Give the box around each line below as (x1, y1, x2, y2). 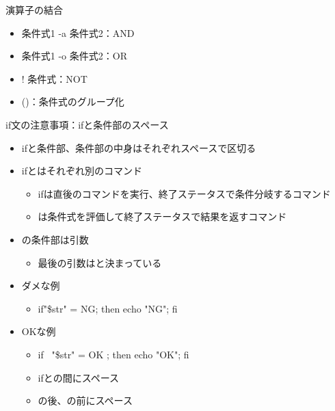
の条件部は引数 (21, 232, 89, 246)
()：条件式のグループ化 (21, 94, 124, 109)
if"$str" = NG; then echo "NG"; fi (38, 301, 178, 315)
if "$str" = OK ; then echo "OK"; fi (38, 347, 189, 361)
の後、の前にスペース (38, 393, 133, 408)
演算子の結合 (5, 3, 63, 16)
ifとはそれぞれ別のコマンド (21, 163, 142, 178)
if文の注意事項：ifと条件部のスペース (5, 117, 169, 131)
